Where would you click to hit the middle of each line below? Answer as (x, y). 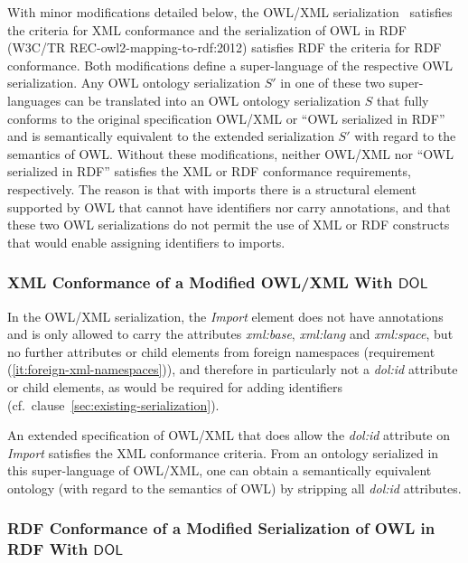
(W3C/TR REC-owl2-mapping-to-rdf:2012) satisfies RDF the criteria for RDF (225, 47)
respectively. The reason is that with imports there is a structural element (212, 188)
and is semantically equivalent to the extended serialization (171, 136)
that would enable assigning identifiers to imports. (146, 242)
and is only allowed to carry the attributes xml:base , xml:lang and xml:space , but (230, 334)
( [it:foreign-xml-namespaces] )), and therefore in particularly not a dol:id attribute (233, 369)
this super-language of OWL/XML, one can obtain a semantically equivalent (220, 470)
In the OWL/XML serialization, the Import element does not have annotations (225, 316)
